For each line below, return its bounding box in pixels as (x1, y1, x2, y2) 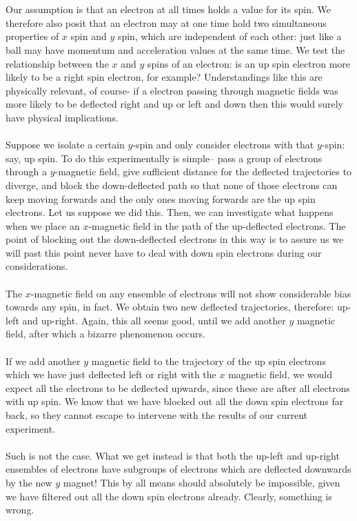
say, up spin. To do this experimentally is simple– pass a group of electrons (6, 150, 323, 165)
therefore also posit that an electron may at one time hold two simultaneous (6, 15, 327, 30)
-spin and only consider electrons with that (132, 137, 314, 152)
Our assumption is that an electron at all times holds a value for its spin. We (6, 2, 331, 17)
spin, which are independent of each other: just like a (117, 29, 342, 43)
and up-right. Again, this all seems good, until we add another (22, 313, 286, 327)
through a (6, 164, 47, 179)
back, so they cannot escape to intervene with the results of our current (6, 408, 307, 422)
